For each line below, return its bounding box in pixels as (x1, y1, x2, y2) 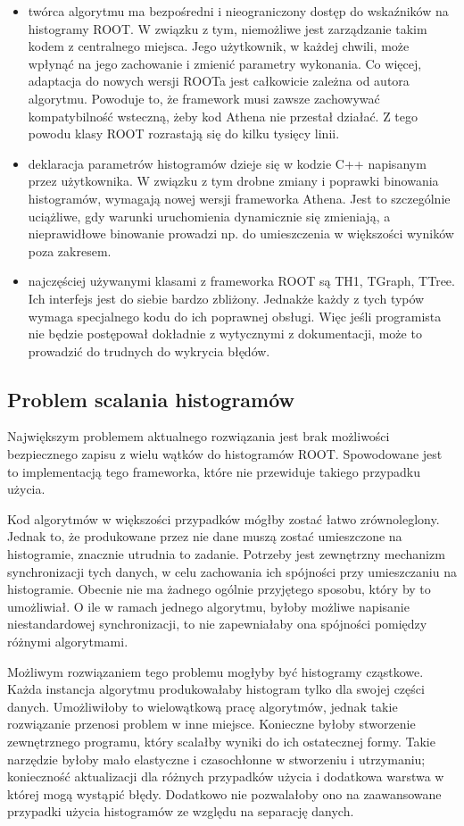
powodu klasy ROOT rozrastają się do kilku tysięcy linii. (28, 124, 340, 143)
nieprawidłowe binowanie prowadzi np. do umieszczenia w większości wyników (28, 224, 454, 243)
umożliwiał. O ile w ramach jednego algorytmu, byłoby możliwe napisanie (7, 597, 410, 615)
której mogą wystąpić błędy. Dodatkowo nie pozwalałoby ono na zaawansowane (7, 784, 442, 803)
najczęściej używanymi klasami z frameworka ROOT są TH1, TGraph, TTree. (28, 271, 455, 290)
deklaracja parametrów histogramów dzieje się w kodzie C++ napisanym (28, 154, 427, 172)
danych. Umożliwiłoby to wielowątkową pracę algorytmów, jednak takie (7, 697, 398, 715)
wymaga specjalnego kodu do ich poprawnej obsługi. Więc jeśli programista (28, 306, 442, 325)
